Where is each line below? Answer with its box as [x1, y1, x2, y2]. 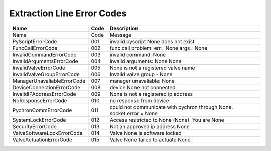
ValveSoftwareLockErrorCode [12, 129, 83, 136]
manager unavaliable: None [109, 77, 175, 84]
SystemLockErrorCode [12, 116, 66, 123]
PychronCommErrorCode [12, 107, 72, 114]
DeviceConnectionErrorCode [12, 84, 81, 91]
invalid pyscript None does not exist [109, 38, 195, 45]
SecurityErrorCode [12, 123, 57, 130]
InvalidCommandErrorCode [12, 51, 77, 58]
